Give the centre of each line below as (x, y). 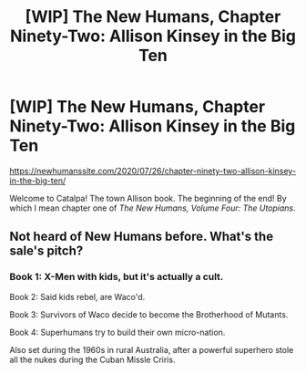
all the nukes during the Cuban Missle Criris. (92, 359)
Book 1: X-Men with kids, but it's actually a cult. (117, 277)
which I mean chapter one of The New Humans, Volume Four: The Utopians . (153, 208)
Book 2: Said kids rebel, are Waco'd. (77, 296)
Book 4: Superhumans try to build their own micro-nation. (117, 332)
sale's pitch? (46, 251)
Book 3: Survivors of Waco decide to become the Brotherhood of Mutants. (149, 314)
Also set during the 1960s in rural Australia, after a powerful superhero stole (152, 349)
